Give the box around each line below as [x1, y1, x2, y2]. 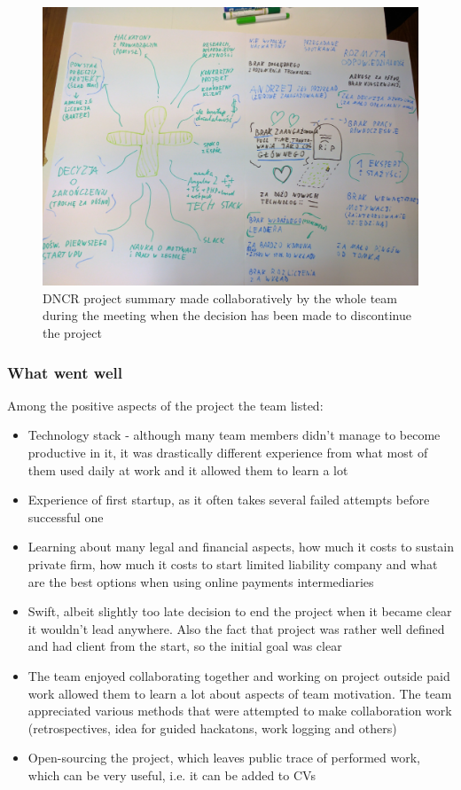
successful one [27, 507, 104, 526]
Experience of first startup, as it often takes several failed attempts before [27, 490, 430, 509]
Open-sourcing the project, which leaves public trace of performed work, [27, 748, 420, 767]
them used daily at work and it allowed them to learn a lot [27, 460, 348, 479]
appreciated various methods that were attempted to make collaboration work [27, 701, 452, 720]
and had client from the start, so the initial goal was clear [27, 637, 342, 655]
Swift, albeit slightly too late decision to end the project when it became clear [27, 602, 452, 621]
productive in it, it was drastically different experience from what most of [27, 443, 428, 462]
